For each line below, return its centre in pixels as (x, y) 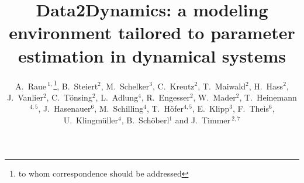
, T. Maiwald (222, 86)
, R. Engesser (165, 97)
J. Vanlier (25, 97)
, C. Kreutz (173, 86)
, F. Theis (251, 108)
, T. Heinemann (268, 97)
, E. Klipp (211, 108)
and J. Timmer (203, 120)
